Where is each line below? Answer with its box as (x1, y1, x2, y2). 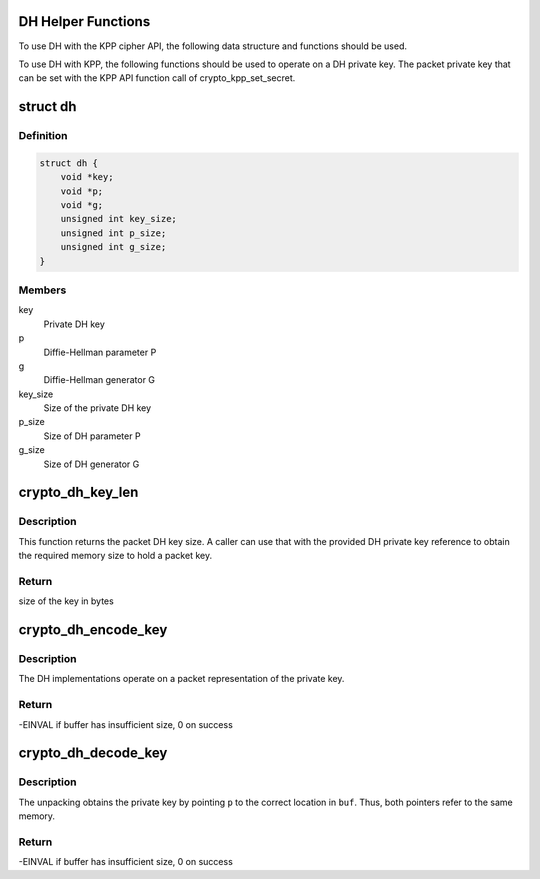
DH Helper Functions (18, 13, 151, 30)
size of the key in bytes (18, 595, 114, 607)
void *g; (60, 200, 104, 211)
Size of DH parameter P (43, 430, 141, 442)
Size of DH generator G (43, 458, 140, 470)
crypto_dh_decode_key (18, 745, 168, 762)
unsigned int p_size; (60, 227, 167, 239)
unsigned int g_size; (60, 241, 167, 253)
